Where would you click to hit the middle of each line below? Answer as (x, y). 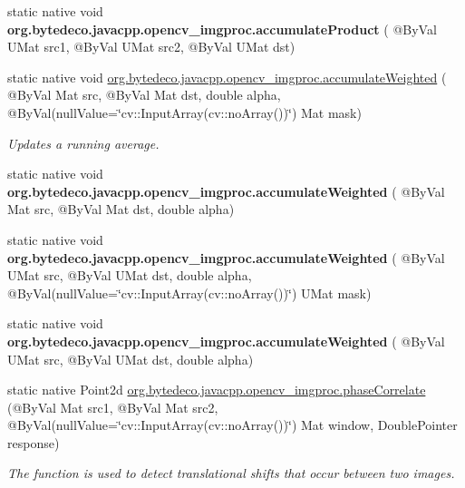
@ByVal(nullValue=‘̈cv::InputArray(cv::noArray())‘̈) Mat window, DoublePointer (232, 425)
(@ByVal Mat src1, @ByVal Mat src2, (113, 407)
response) (34, 442)
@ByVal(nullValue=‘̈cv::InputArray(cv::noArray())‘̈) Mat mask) (184, 112)
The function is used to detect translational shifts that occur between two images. (231, 473)
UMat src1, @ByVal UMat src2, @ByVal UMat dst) (151, 47)
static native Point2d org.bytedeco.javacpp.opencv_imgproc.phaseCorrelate (217, 390)
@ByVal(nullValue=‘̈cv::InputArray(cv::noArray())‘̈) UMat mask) (189, 293)
